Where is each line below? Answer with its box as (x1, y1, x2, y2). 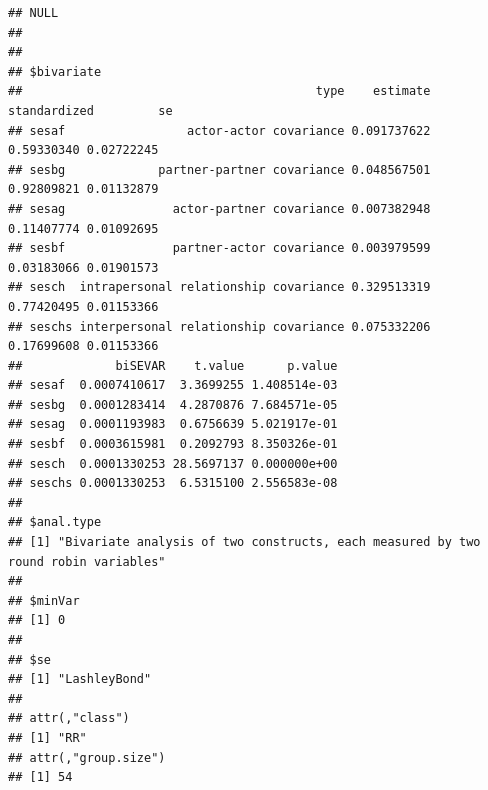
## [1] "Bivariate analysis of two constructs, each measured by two (8, 535, 481, 550)
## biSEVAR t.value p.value (8, 358, 338, 373)
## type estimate (8, 84, 431, 99)
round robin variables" (8, 554, 166, 569)
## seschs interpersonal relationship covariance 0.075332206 (8, 319, 431, 334)
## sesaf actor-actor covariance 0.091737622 (8, 123, 431, 138)
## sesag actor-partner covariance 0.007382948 (8, 201, 431, 216)
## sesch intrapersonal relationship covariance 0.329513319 (8, 280, 431, 295)
